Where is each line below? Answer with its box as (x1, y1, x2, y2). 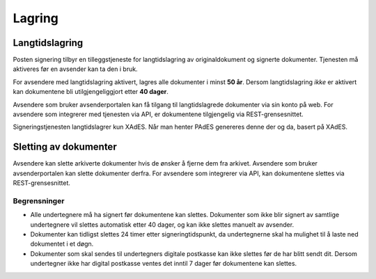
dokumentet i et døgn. (30, 240, 94, 248)
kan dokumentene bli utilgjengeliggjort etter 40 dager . (13, 88, 169, 96)
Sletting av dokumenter (13, 141, 118, 153)
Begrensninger (13, 196, 65, 205)
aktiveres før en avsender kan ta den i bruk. (13, 65, 139, 73)
